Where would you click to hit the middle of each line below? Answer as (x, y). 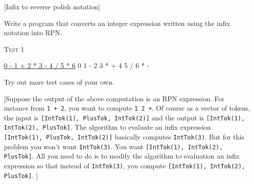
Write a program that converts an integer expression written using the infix (117, 23)
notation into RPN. (33, 33)
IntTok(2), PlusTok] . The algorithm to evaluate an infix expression (107, 127)
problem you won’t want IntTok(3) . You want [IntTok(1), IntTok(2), (114, 146)
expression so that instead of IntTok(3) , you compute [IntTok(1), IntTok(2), (125, 166)
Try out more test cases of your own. (59, 81)
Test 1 (14, 49)
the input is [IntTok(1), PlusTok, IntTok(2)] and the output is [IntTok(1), (125, 117)
